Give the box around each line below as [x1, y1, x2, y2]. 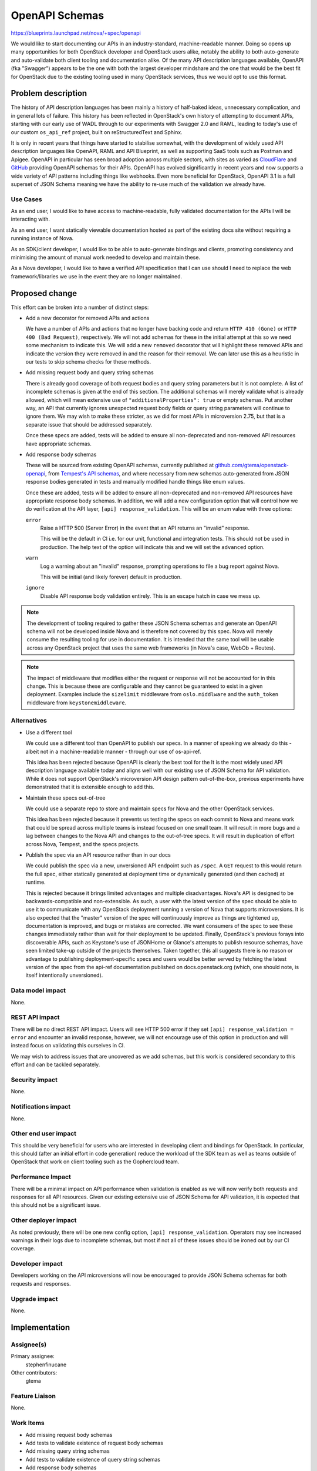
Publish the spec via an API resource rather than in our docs [25, 851, 171, 858]
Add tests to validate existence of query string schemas [25, 1456, 161, 1463]
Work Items [11, 1419, 45, 1427]
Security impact [11, 1076, 58, 1084]
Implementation [11, 1322, 70, 1332]
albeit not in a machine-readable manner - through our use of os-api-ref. [25, 748, 201, 755]
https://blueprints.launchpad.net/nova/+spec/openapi [11, 29, 141, 36]
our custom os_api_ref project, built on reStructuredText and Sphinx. [11, 128, 183, 135]
